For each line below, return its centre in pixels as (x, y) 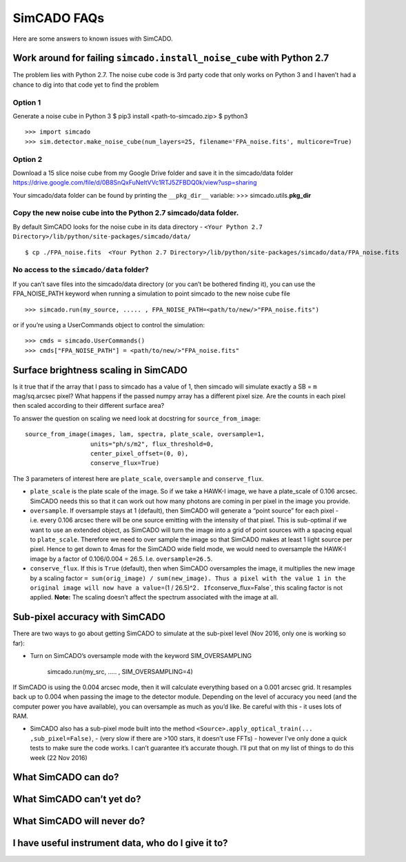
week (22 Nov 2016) (59, 757)
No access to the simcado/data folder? (81, 270)
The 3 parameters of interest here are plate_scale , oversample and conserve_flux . (139, 478)
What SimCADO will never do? (79, 821)
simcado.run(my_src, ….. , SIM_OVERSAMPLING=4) (120, 671)
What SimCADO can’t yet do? (77, 799)
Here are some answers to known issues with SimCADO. (93, 39)
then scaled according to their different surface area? (89, 406)
